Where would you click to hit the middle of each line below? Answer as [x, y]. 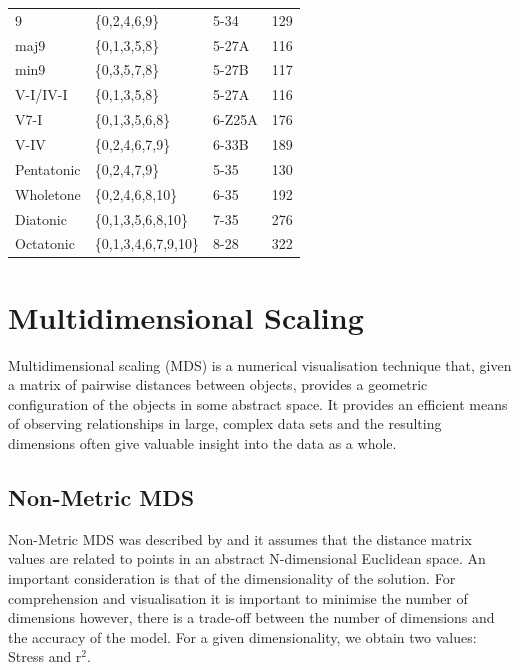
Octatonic [45, 243]
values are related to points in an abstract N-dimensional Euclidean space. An [247, 558]
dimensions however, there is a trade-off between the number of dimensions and [251, 617]
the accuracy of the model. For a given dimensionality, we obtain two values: [242, 636]
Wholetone [48, 193]
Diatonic [41, 218]
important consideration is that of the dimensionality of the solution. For [232, 577]
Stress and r [45, 656]
